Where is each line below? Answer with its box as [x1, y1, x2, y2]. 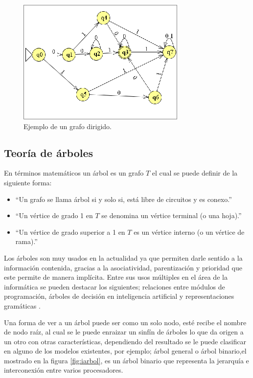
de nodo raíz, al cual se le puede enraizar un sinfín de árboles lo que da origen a [4, 327, 244, 337]
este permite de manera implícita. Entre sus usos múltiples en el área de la [4, 272, 228, 282]
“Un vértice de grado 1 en [15, 210, 93, 221]
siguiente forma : [4, 177, 52, 187]
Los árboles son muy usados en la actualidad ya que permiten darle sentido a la [4, 252, 243, 263]
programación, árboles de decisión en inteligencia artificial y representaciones [4, 291, 234, 301]
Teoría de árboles [4, 145, 93, 160]
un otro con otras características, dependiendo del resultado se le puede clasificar [4, 336, 246, 346]
